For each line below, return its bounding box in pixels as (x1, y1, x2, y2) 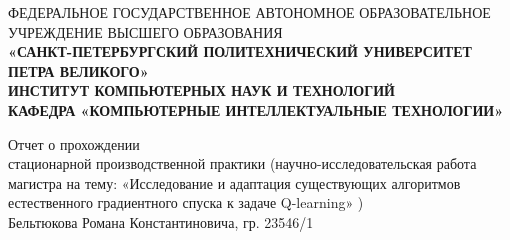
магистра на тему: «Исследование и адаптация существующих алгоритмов (8, 172, 461, 193)
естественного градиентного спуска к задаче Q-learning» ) (8, 192, 364, 213)
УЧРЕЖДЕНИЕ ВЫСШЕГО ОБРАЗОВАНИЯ (8, 21, 283, 42)
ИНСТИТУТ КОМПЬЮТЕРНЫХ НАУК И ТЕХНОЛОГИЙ (8, 80, 395, 101)
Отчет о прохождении (8, 133, 140, 154)
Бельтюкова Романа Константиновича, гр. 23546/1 (8, 211, 314, 232)
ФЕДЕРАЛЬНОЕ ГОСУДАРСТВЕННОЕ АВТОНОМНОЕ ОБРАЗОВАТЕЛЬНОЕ (8, 2, 491, 22)
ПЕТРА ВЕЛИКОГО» (8, 60, 149, 81)
